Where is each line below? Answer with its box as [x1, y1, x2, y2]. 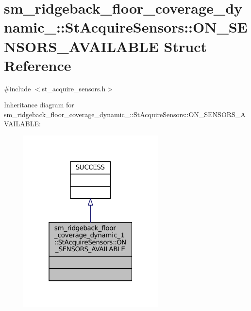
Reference [4, 55, 71, 75]
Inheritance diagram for [4, 100, 74, 110]
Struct [164, 36, 207, 56]
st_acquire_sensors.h [42, 83, 106, 93]
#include [4, 83, 31, 93]
